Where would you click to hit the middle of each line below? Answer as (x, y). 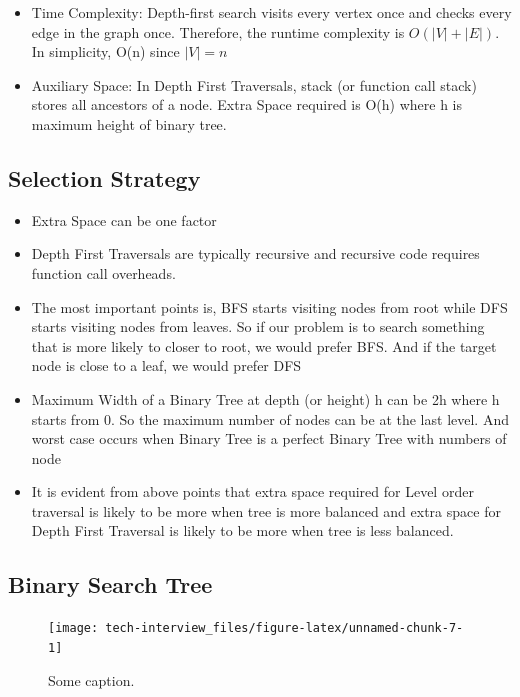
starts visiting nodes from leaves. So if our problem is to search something (258, 326)
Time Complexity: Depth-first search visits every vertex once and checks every (271, 12)
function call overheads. (103, 272)
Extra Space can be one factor (124, 219)
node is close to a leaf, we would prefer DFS (166, 365)
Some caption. (91, 679)
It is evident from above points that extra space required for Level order (252, 491)
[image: (73, 628)
